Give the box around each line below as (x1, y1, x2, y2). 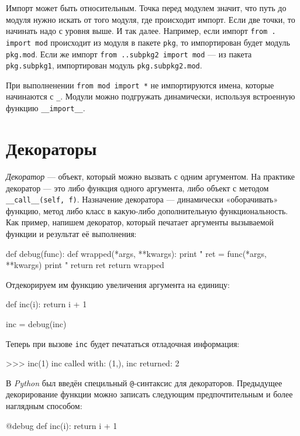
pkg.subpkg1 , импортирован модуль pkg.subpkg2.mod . (6, 59, 202, 71)
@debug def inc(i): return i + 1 (6, 419, 118, 431)
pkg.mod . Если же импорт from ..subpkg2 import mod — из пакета (6, 47, 252, 60)
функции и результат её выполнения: (6, 227, 137, 239)
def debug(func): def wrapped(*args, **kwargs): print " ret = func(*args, (6, 247, 267, 259)
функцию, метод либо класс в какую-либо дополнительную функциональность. (6, 204, 288, 217)
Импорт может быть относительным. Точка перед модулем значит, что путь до (6, 2, 287, 13)
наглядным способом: (6, 400, 82, 411)
